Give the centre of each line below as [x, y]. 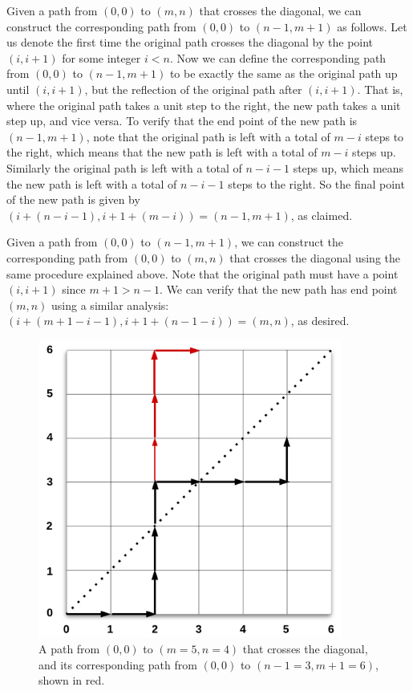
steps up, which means [348, 167]
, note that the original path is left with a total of [208, 136]
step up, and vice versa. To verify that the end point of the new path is [182, 121]
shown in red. [72, 680]
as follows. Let [372, 26]
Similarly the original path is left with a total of [124, 167]
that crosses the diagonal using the [315, 257]
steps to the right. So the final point [316, 183]
